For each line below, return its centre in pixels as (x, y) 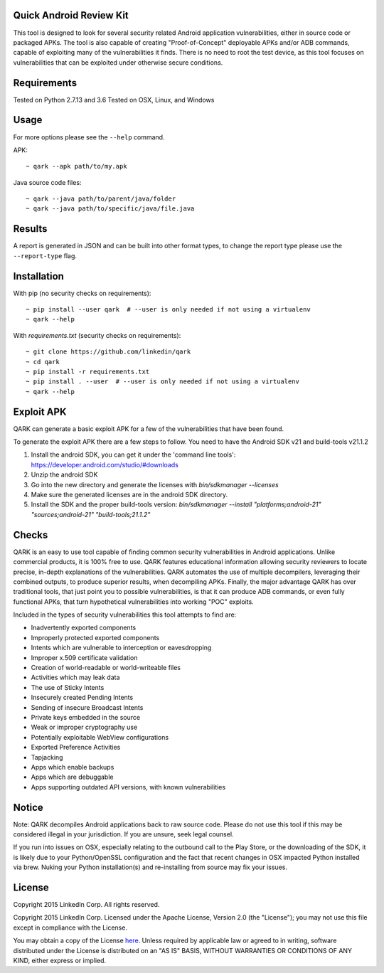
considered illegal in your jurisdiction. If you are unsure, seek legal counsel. (123, 834)
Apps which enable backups (73, 767)
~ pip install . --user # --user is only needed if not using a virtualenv (163, 382)
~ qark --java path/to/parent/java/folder (101, 199)
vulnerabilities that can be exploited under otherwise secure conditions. (118, 62)
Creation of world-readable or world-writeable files (106, 668)
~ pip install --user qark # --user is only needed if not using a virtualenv (168, 310)
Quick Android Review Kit (71, 15)
